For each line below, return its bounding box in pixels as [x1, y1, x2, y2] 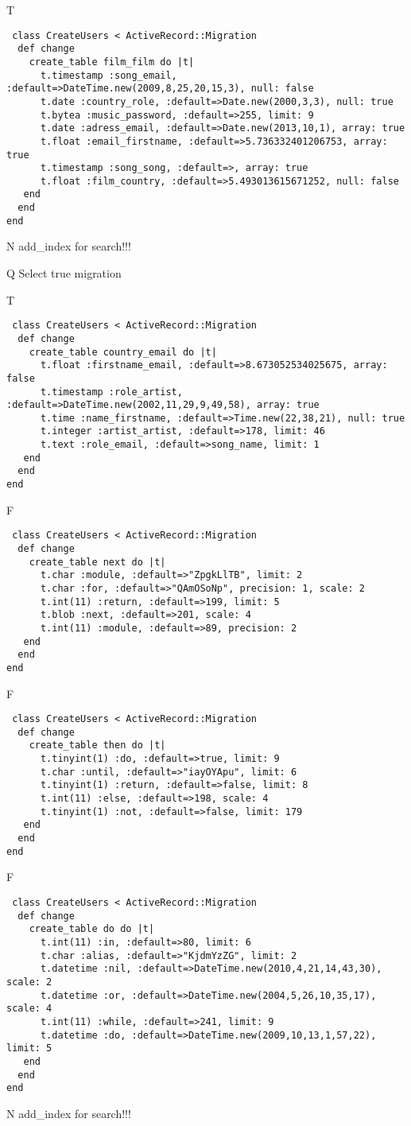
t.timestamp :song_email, [40, 69, 177, 81]
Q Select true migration [6, 265, 122, 281]
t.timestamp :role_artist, [40, 386, 183, 398]
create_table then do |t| [29, 740, 166, 751]
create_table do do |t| [29, 923, 155, 935]
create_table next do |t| [29, 556, 166, 568]
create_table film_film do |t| [29, 56, 195, 68]
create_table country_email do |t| [29, 346, 217, 358]
